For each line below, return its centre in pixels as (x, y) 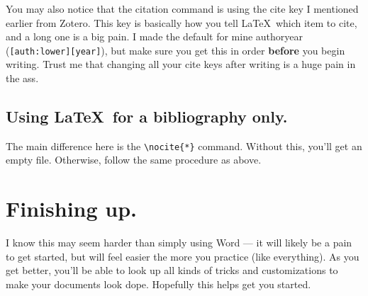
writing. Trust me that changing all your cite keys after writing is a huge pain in (181, 64)
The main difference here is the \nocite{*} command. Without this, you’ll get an (184, 146)
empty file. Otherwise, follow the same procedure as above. (134, 160)
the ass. (22, 78)
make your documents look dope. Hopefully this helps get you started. (158, 284)
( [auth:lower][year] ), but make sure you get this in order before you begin (175, 50)
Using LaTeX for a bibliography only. (147, 116)
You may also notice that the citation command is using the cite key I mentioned (182, 8)
